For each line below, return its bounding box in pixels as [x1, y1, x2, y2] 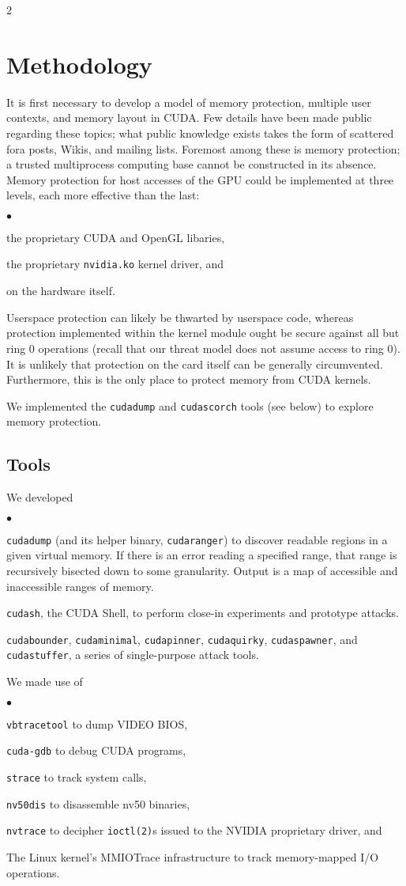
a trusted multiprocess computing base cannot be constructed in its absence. [6, 156, 377, 172]
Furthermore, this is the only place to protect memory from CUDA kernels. [6, 371, 371, 388]
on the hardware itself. [6, 282, 115, 299]
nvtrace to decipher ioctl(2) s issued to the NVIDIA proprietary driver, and [6, 822, 382, 839]
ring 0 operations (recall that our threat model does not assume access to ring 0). [6, 339, 400, 356]
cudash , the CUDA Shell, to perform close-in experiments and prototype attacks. [6, 604, 399, 621]
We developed [6, 489, 73, 505]
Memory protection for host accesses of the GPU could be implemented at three [6, 171, 394, 187]
